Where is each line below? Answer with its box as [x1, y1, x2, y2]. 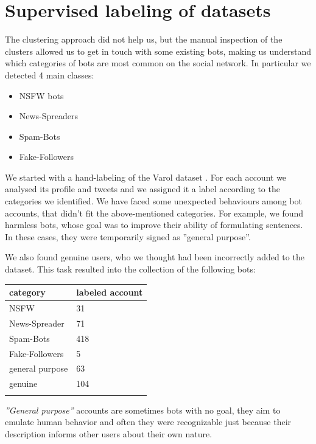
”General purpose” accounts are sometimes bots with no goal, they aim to [5, 403, 281, 416]
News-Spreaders [19, 109, 79, 122]
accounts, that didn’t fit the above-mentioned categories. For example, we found [5, 206, 304, 219]
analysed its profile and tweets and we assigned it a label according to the [5, 182, 280, 195]
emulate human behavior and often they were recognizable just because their [5, 415, 292, 428]
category [9, 286, 46, 299]
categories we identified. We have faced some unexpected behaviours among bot [5, 195, 302, 207]
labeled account [76, 286, 143, 299]
